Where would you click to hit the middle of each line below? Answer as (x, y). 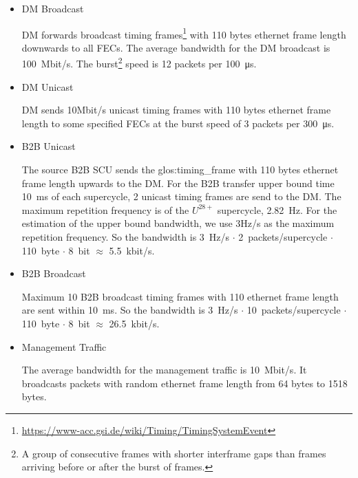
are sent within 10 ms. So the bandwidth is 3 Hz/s (130, 310)
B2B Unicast (49, 146)
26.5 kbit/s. (134, 323)
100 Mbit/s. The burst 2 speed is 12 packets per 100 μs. (139, 63)
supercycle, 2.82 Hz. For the (277, 209)
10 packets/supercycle (294, 310)
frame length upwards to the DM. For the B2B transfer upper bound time (178, 183)
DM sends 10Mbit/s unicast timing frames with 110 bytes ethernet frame (176, 110)
